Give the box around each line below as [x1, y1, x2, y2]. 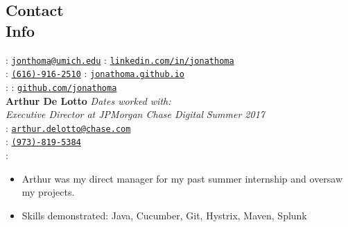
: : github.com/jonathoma [6, 79, 117, 94]
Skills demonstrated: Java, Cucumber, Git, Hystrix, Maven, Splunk [21, 208, 307, 222]
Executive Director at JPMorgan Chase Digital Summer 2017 [6, 107, 265, 121]
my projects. [21, 185, 75, 199]
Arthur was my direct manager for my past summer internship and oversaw [21, 171, 343, 185]
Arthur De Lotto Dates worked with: [6, 93, 171, 108]
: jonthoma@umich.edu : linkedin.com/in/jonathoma [6, 52, 234, 67]
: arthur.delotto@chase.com [6, 120, 131, 135]
